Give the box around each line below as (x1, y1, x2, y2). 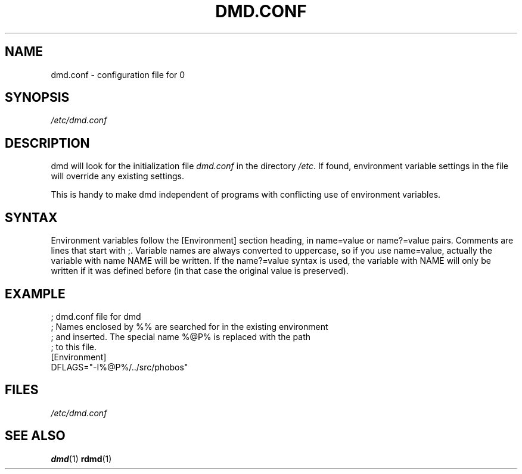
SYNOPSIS (5, 90, 70, 105)
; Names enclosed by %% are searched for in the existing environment (51, 321, 328, 332)
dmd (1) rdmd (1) (51, 453, 112, 464)
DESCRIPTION (5, 135, 90, 151)
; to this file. (51, 341, 97, 352)
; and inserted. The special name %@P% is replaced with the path (51, 331, 310, 342)
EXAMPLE (5, 286, 66, 301)
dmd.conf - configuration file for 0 (51, 69, 185, 80)
